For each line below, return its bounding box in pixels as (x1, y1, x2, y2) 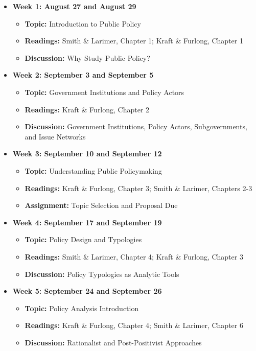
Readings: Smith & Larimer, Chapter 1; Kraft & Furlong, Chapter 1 (25, 35, 243, 46)
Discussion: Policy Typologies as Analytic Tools (25, 268, 179, 279)
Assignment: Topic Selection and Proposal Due (25, 200, 178, 210)
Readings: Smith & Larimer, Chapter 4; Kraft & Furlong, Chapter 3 (25, 251, 243, 262)
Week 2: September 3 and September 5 (12, 69, 154, 80)
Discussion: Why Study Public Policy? (25, 52, 150, 63)
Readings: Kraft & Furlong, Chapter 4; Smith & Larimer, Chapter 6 (25, 320, 243, 331)
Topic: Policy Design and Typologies (25, 234, 142, 245)
